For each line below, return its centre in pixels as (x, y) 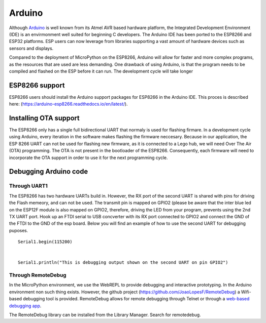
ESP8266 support (37, 85)
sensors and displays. (31, 48)
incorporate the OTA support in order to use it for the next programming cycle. (88, 158)
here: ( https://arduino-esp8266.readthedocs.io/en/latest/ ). (68, 104)
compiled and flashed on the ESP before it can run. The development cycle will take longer (101, 71)
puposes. (18, 230)
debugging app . (25, 306)
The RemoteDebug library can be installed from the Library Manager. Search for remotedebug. (105, 315)
